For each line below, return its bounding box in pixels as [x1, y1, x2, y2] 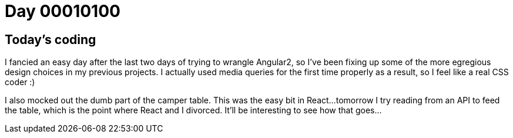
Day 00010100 [5, 1, 120, 21]
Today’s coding [5, 32, 96, 47]
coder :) [5, 77, 35, 87]
